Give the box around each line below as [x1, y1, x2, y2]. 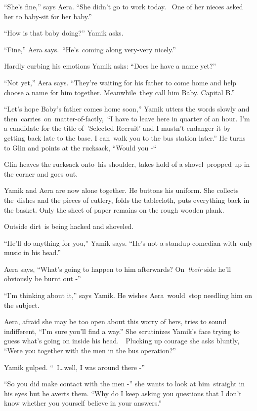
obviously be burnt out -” [4, 273, 81, 284]
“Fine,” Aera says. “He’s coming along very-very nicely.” [4, 44, 176, 54]
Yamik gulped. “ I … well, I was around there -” [4, 362, 145, 372]
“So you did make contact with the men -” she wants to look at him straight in [4, 378, 245, 389]
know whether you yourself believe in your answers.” [4, 398, 162, 408]
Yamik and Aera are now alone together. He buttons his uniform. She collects [4, 185, 239, 195]
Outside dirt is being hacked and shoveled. [4, 221, 134, 231]
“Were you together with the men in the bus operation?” [4, 345, 176, 356]
